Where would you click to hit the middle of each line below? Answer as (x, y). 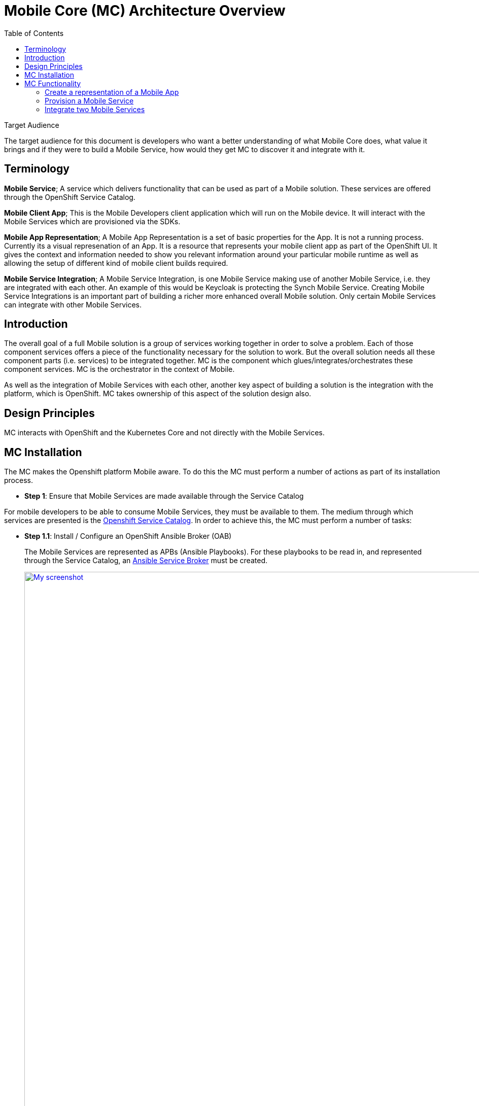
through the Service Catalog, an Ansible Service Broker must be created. (146, 561)
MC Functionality (53, 83)
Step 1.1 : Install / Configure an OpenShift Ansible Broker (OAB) (128, 536)
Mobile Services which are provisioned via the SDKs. (92, 221)
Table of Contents (34, 33)
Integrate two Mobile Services (95, 109)
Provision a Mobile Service (89, 100)
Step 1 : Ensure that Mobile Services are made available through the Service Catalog (164, 496)
